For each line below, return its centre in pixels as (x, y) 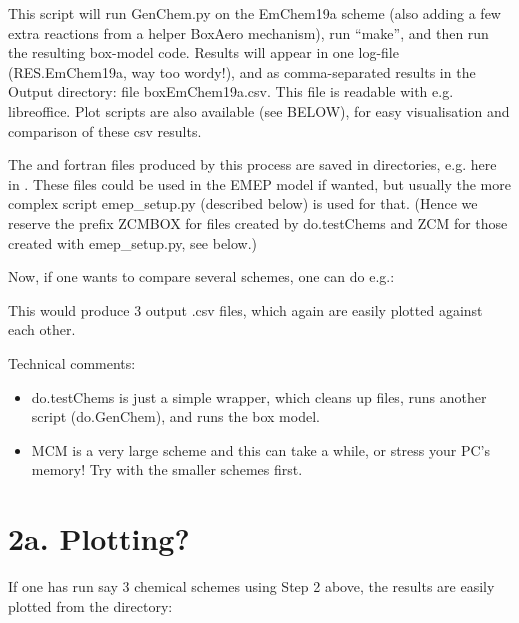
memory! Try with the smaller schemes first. (167, 469)
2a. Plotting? (99, 538)
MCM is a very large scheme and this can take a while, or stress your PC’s (260, 449)
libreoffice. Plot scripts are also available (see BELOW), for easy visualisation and (259, 110)
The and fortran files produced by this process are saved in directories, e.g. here (252, 164)
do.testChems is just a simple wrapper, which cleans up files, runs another (259, 396)
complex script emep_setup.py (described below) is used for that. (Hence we (243, 203)
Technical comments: (72, 362)
